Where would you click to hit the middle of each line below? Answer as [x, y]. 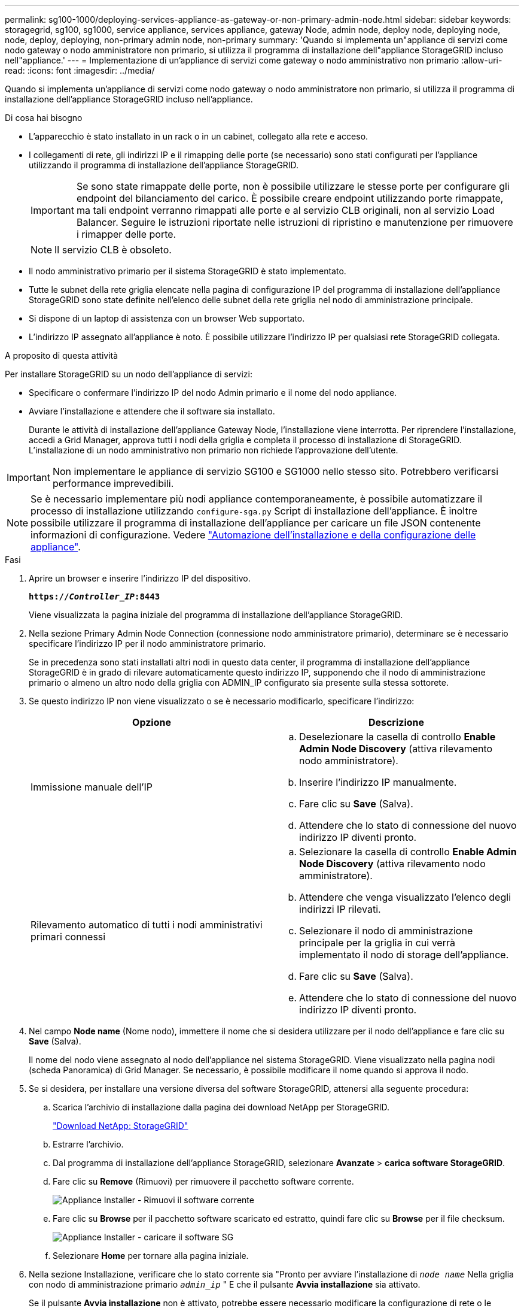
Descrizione [396, 722]
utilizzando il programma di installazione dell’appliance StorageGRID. [164, 165]
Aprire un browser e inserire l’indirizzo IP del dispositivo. [140, 578]
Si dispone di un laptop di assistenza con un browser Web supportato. [167, 318]
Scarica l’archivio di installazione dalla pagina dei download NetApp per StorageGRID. [221, 1107]
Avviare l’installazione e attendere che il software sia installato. [152, 411]
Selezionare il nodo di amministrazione [386, 931]
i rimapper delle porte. [126, 234]
